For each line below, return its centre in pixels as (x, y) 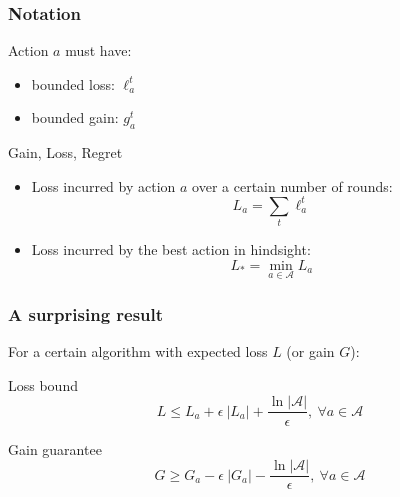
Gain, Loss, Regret (65, 152)
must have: (98, 50)
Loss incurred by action (103, 185)
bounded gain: (75, 117)
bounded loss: (73, 83)
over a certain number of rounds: (292, 185)
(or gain (310, 351)
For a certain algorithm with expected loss (138, 351)
